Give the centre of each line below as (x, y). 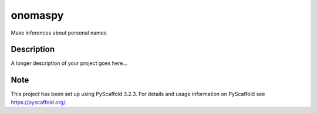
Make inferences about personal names (59, 33)
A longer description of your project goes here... (69, 63)
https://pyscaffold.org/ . (39, 102)
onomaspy (37, 15)
